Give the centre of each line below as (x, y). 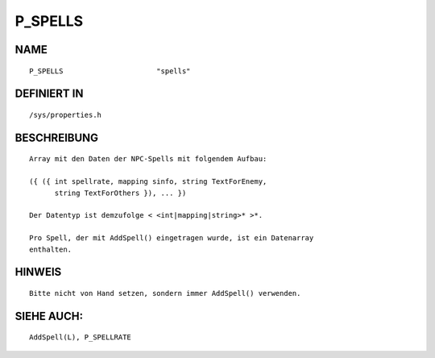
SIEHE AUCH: (49, 316)
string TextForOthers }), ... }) (120, 193)
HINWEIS (38, 272)
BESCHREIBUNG (57, 137)
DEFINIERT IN (49, 94)
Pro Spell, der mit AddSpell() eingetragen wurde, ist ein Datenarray (172, 238)
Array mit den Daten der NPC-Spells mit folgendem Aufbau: (148, 159)
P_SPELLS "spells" (110, 71)
